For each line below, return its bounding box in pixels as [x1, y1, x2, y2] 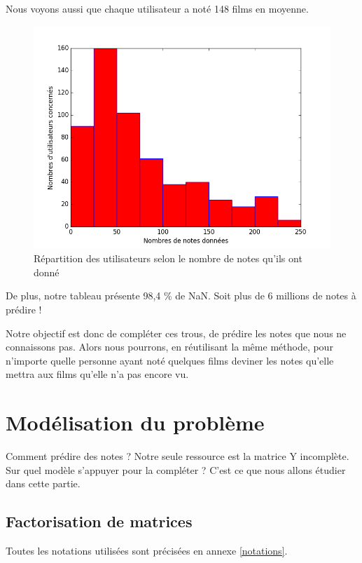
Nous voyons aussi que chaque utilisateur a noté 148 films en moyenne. [6, 1, 309, 15]
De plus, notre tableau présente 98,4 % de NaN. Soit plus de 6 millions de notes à [6, 288, 356, 303]
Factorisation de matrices [6, 510, 193, 532]
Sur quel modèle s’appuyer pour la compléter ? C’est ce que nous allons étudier [6, 462, 346, 477]
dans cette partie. [6, 476, 81, 491]
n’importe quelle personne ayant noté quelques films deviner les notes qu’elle [6, 353, 334, 367]
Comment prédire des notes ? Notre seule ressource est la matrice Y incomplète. [6, 449, 349, 463]
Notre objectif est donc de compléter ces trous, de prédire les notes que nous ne [6, 325, 347, 340]
